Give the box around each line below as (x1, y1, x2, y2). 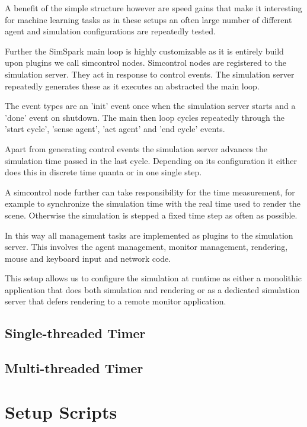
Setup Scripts (5, 399, 117, 423)
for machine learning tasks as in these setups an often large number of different (5, 13, 292, 25)
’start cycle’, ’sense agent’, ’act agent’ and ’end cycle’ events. (5, 123, 225, 135)
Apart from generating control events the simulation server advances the (5, 142, 268, 155)
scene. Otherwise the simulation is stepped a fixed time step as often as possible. (5, 208, 298, 221)
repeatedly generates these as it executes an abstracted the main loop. (5, 79, 260, 92)
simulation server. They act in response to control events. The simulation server (5, 68, 295, 80)
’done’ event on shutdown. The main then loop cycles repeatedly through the (5, 111, 284, 123)
